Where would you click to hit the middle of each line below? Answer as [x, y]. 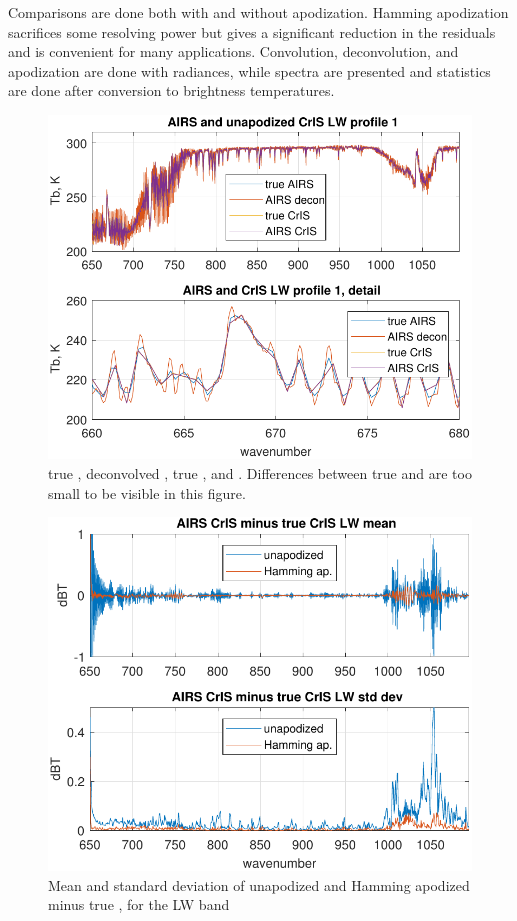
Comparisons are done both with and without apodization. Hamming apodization [258, 12]
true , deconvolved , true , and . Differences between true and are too [260, 472]
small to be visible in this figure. [147, 492]
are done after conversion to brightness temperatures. [171, 90]
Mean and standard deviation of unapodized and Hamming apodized [259, 884]
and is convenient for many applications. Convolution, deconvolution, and [233, 51]
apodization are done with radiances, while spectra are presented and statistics [249, 70]
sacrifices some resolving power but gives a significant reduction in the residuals [252, 31]
